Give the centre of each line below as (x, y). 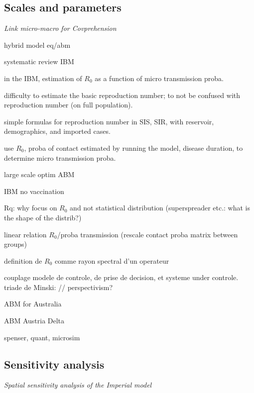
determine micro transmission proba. (60, 157)
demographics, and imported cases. (57, 131)
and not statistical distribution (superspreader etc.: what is (160, 208)
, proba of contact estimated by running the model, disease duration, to (133, 147)
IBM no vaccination (34, 191)
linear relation (25, 234)
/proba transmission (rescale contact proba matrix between (147, 234)
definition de (23, 260)
